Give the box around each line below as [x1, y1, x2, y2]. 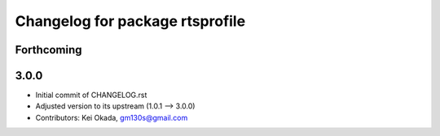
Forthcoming [15, 43, 82, 57]
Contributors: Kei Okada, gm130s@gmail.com [35, 113, 188, 122]
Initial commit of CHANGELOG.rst [35, 90, 147, 100]
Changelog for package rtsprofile [15, 12, 246, 30]
